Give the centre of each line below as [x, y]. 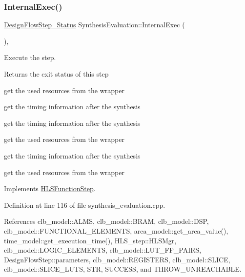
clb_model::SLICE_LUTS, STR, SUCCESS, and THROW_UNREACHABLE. [123, 269]
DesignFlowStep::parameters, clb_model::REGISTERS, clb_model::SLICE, [117, 259]
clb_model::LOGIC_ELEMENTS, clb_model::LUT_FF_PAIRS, [103, 250]
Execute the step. [30, 57]
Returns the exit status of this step [56, 74]
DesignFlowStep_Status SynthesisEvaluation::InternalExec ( [94, 25]
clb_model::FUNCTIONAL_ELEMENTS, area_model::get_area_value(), [116, 230]
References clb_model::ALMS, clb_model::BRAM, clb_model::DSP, [106, 221]
